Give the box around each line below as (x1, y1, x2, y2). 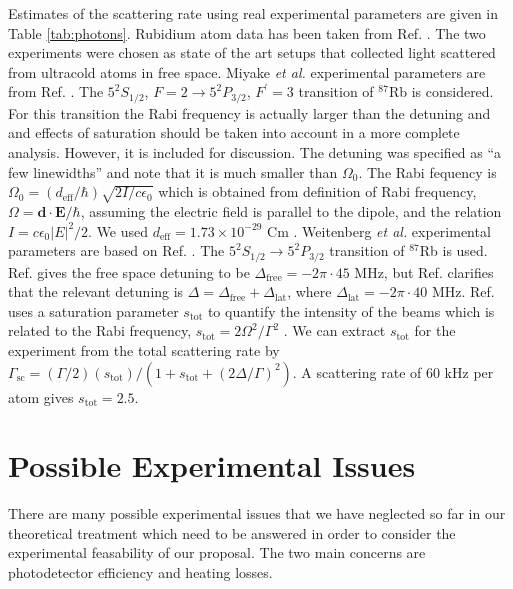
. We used (88, 220, 149, 241)
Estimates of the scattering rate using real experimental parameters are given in (8, 3, 499, 23)
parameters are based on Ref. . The (8, 240, 225, 261)
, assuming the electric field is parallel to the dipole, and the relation (80, 200, 502, 221)
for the (414, 320, 456, 341)
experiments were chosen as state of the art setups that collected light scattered (8, 42, 496, 63)
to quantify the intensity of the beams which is (207, 300, 495, 321)
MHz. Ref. (431, 281, 495, 302)
